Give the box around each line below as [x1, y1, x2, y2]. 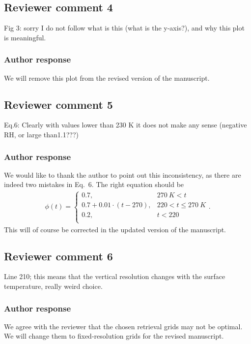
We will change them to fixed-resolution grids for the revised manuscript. [4, 331, 224, 341]
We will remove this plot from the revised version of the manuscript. [4, 72, 210, 83]
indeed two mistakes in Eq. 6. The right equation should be [4, 179, 184, 189]
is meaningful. [4, 32, 46, 42]
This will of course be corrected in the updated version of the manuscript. [4, 224, 226, 234]
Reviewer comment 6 [4, 248, 113, 263]
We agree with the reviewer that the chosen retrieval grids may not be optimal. [4, 321, 243, 331]
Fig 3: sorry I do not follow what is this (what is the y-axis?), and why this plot [4, 23, 245, 33]
